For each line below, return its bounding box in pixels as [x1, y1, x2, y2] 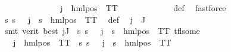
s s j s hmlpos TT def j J [4, 13, 146, 25]
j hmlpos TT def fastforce [60, 2, 226, 13]
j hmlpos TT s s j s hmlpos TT [13, 36, 171, 48]
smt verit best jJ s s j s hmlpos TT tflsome [4, 25, 200, 37]
